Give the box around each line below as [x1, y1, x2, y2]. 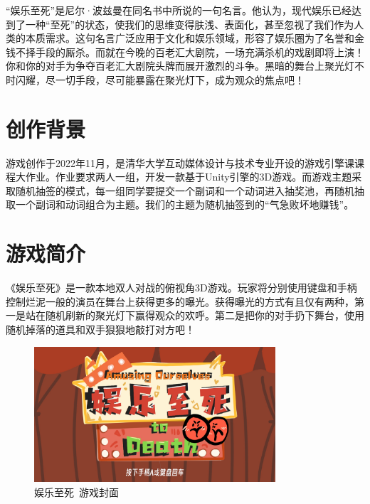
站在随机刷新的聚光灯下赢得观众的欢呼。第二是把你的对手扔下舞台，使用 [25, 308, 364, 323]
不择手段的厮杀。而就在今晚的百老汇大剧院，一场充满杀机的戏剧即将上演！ [15, 44, 364, 59]
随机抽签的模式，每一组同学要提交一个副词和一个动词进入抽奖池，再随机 [15, 183, 354, 198]
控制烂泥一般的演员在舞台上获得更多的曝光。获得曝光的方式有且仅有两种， [6, 294, 354, 309]
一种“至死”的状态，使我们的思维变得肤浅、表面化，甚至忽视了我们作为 [25, 16, 354, 31]
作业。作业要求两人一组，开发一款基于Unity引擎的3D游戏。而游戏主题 [25, 169, 352, 184]
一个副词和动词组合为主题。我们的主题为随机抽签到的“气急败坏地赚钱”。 [15, 197, 354, 212]
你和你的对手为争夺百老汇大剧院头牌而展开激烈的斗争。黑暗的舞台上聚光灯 [6, 58, 354, 73]
